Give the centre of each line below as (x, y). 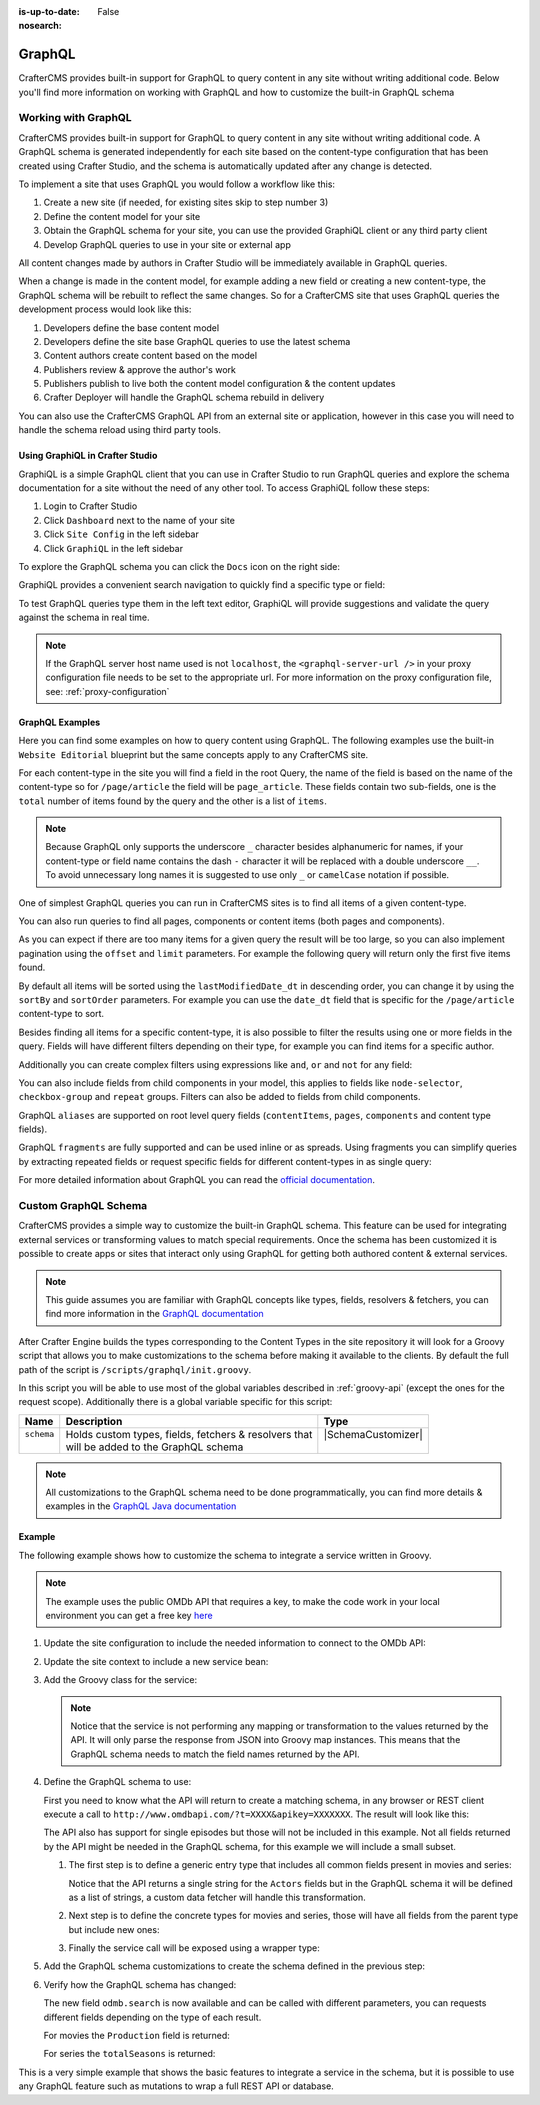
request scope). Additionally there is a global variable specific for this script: (175, 1402)
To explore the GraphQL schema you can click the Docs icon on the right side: (179, 566)
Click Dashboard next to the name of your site (139, 520)
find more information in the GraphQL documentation (154, 1314)
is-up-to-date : (49, 11)
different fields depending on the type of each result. (152, 2017)
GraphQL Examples (59, 722)
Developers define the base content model (131, 327)
